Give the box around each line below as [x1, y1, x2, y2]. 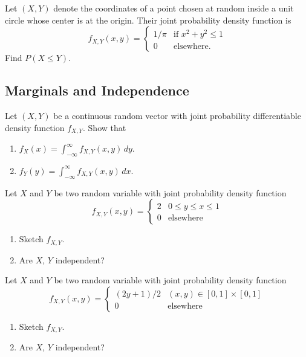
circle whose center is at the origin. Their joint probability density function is [5, 13, 291, 26]
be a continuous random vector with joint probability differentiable [53, 109, 301, 121]
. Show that [83, 121, 126, 133]
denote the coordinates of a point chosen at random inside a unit [53, 2, 294, 14]
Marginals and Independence [5, 81, 189, 100]
